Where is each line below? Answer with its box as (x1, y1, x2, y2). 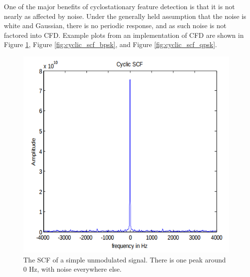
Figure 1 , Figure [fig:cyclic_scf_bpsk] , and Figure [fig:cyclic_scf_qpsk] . (4, 39, 217, 49)
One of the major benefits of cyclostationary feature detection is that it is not (4, 1, 235, 11)
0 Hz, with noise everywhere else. (23, 264, 122, 274)
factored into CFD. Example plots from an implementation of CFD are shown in (4, 30, 244, 40)
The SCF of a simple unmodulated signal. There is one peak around (23, 254, 226, 264)
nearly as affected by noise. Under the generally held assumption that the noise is (4, 11, 247, 21)
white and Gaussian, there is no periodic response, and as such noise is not (4, 20, 227, 31)
